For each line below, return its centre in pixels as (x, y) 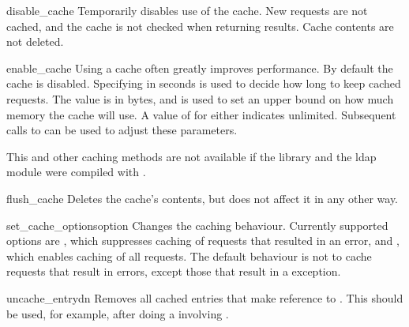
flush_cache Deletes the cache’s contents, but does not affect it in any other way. (203, 198)
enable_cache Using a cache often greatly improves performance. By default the (200, 68)
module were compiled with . (76, 172)
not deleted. (35, 41)
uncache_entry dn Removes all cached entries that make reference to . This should (205, 297)
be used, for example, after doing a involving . (118, 313)
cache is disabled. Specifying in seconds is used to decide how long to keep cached (204, 83)
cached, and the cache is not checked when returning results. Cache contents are (200, 26)
